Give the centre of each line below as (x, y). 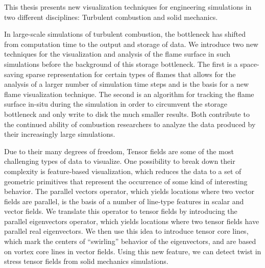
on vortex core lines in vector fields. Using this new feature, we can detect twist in (133, 251)
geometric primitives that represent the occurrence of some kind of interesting (126, 181)
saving (14, 74)
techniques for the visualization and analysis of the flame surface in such (117, 54)
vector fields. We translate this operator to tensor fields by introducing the (121, 211)
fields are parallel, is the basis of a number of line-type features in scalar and (124, 201)
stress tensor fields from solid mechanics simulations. (86, 261)
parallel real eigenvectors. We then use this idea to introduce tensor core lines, (126, 231)
